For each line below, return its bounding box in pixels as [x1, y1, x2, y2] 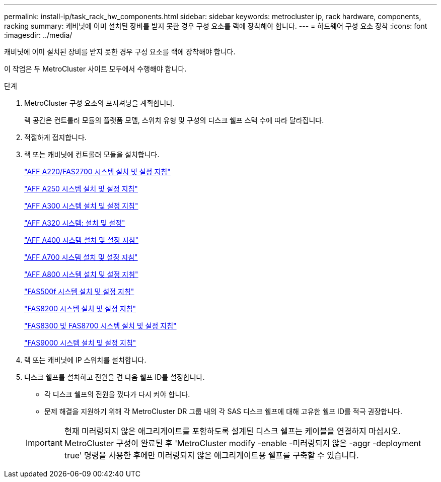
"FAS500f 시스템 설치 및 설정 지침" [24, 287, 134, 296]
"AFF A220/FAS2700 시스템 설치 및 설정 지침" [24, 167, 171, 176]
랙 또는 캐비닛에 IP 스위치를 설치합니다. [24, 356, 146, 364]
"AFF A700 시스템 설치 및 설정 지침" [24, 253, 138, 261]
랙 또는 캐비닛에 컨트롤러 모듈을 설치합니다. [24, 150, 160, 159]
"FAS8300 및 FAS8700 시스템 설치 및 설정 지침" [24, 321, 177, 330]
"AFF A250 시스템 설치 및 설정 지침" [24, 184, 138, 193]
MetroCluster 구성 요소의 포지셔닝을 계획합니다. [24, 99, 175, 107]
